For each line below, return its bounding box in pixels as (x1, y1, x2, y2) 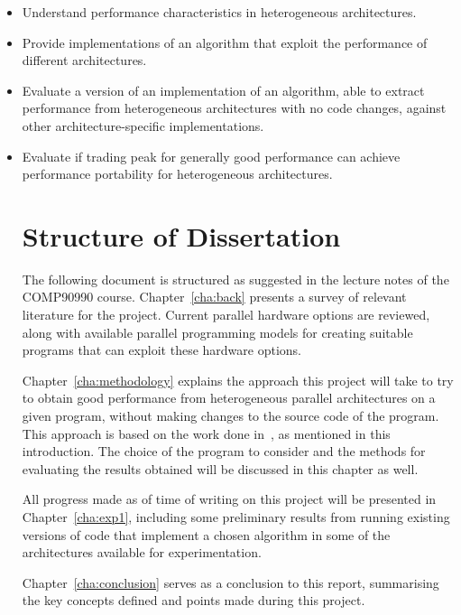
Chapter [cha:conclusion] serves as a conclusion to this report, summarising (22, 573, 439, 592)
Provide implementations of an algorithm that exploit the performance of (22, 33, 428, 51)
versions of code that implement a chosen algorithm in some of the (22, 525, 391, 544)
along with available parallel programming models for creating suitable (22, 322, 413, 341)
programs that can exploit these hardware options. (22, 340, 301, 359)
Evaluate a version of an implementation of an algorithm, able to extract (22, 80, 425, 99)
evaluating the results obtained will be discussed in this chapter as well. (22, 459, 419, 478)
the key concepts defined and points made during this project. (22, 591, 365, 610)
